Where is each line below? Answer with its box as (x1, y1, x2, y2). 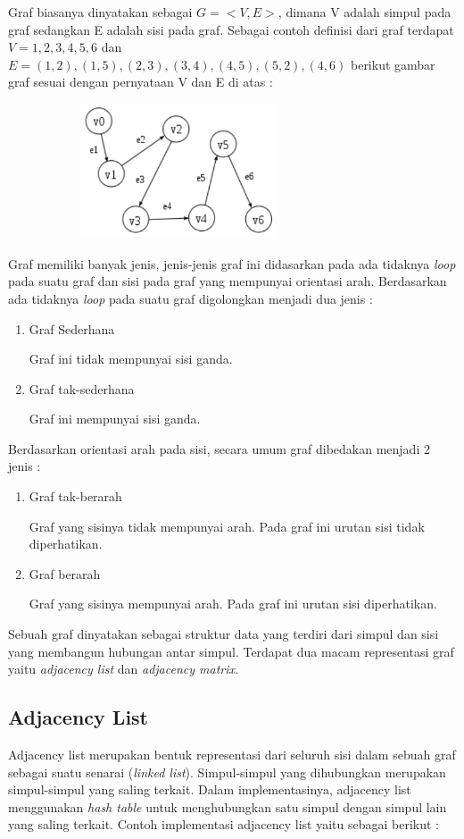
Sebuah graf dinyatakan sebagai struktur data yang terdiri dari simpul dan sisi (8, 625, 439, 643)
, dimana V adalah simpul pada (278, 3, 452, 21)
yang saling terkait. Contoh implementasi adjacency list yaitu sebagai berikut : (8, 815, 440, 834)
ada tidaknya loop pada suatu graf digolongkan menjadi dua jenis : (8, 289, 373, 307)
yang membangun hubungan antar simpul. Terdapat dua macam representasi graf (8, 642, 454, 660)
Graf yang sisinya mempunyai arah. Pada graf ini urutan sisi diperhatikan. (29, 594, 437, 613)
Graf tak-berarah (29, 487, 122, 506)
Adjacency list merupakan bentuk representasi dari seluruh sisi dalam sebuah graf (8, 745, 456, 764)
